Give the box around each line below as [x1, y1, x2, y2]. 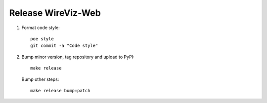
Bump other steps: [21, 76, 59, 82]
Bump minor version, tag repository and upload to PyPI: [21, 54, 134, 60]
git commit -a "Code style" [30, 43, 98, 49]
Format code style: [21, 25, 60, 31]
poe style [30, 36, 54, 41]
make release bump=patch [30, 88, 90, 93]
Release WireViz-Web [9, 7, 101, 18]
